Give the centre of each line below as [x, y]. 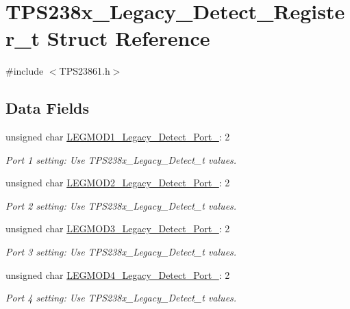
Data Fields [48, 108]
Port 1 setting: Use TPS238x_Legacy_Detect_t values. [121, 159]
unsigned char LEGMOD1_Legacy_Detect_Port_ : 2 [118, 137]
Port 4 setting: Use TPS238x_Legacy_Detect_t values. [121, 298]
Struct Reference [128, 38]
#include [25, 71]
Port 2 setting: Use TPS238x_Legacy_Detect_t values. [121, 205]
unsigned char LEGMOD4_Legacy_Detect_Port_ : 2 [118, 274]
